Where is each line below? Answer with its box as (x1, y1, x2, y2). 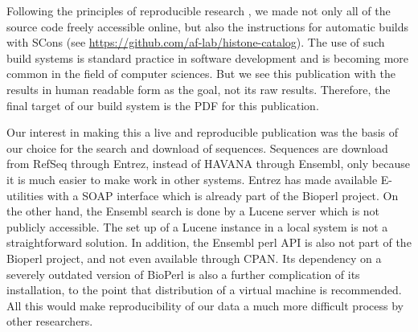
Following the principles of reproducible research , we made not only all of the (6, 2, 391, 18)
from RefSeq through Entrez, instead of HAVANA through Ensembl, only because (6, 155, 410, 172)
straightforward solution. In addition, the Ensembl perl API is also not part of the (6, 234, 412, 251)
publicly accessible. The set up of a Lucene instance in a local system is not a (6, 218, 388, 235)
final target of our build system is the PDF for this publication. (6, 96, 319, 113)
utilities (6, 186, 43, 203)
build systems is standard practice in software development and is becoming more (6, 49, 408, 66)
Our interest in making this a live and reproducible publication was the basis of (6, 124, 399, 141)
